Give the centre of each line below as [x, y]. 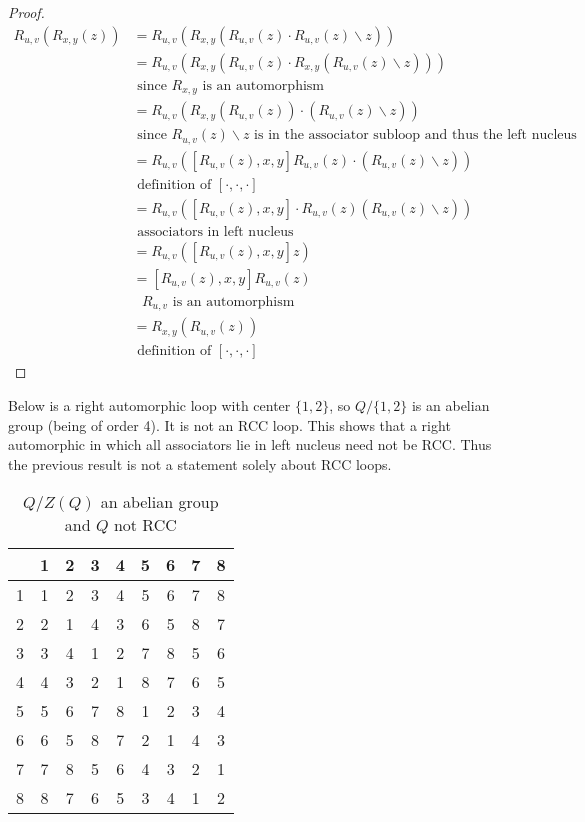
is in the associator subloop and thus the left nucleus [415, 135]
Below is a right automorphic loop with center [149, 404]
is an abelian [450, 404]
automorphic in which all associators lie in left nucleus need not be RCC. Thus [250, 444]
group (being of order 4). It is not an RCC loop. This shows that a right [229, 424]
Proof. [26, 12]
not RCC [145, 525]
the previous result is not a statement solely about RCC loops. [200, 463]
